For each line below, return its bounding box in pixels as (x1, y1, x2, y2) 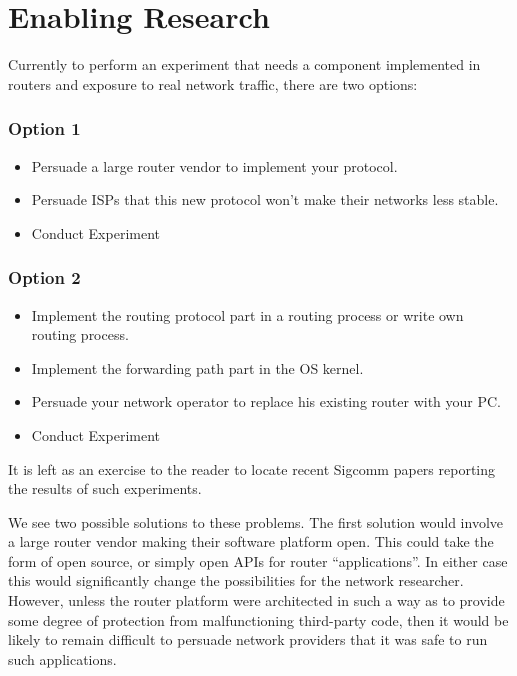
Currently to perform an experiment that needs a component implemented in (8, 54, 481, 75)
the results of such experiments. (8, 478, 202, 499)
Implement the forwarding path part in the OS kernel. (31, 357, 364, 378)
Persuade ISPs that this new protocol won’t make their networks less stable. (31, 189, 499, 210)
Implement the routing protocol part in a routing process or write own (31, 304, 464, 325)
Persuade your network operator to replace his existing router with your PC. (31, 391, 502, 412)
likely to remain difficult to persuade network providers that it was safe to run (8, 629, 488, 650)
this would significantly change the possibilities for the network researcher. (8, 570, 464, 591)
